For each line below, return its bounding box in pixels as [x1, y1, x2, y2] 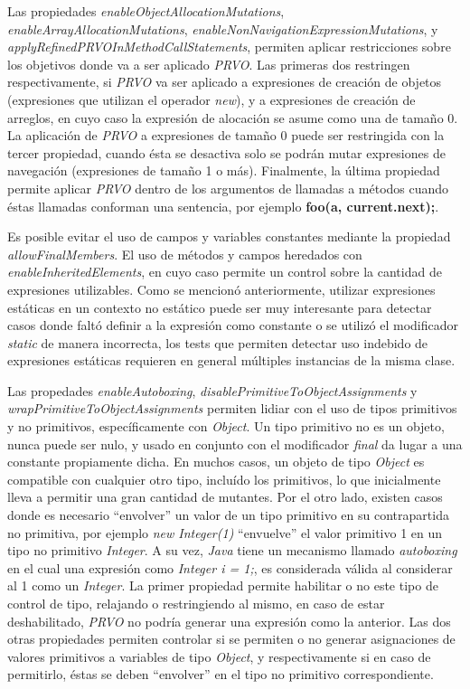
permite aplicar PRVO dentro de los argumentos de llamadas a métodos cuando [7, 178, 449, 197]
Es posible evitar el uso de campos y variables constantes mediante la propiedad [7, 227, 451, 246]
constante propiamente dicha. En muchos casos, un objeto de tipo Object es [7, 452, 425, 471]
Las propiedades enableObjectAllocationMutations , [7, 2, 285, 20]
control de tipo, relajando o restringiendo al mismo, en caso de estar [7, 594, 385, 612]
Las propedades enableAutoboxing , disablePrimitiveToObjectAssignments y [7, 381, 418, 400]
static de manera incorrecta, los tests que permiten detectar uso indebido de [7, 333, 428, 352]
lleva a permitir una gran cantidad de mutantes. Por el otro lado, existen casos [7, 487, 443, 506]
